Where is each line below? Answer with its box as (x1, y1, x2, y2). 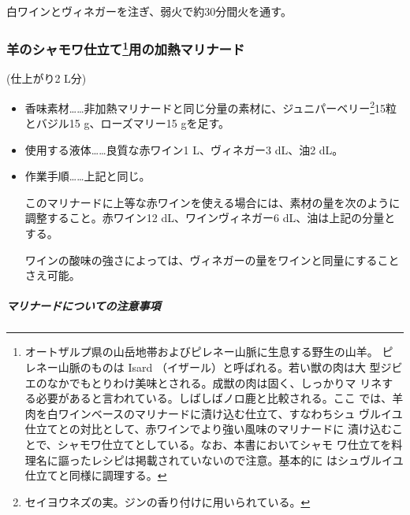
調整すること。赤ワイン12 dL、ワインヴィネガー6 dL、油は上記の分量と (24, 209, 396, 226)
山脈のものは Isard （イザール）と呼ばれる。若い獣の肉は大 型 (58, 359, 381, 376)
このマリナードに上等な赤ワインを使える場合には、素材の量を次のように (24, 194, 401, 210)
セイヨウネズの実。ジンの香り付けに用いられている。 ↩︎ (24, 493, 311, 509)
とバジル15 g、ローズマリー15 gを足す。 (24, 115, 230, 132)
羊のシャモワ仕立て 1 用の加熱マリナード (6, 37, 245, 58)
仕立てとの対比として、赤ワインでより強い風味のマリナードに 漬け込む (24, 421, 392, 437)
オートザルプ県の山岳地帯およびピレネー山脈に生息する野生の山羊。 (24, 343, 378, 360)
